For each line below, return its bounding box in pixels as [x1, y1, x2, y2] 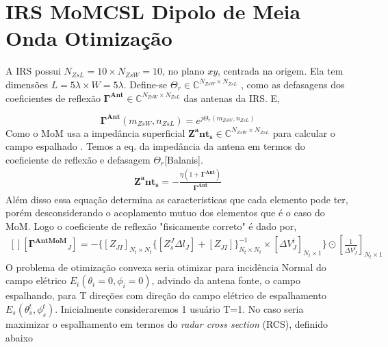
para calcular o [272, 125, 335, 140]
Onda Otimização [5, 24, 172, 52]
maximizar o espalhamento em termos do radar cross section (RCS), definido [5, 317, 328, 331]
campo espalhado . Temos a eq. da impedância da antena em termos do [5, 139, 305, 153]
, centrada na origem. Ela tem [218, 64, 344, 78]
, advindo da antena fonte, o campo [151, 273, 300, 287]
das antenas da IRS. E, [183, 90, 281, 105]
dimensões [5, 77, 48, 91]
